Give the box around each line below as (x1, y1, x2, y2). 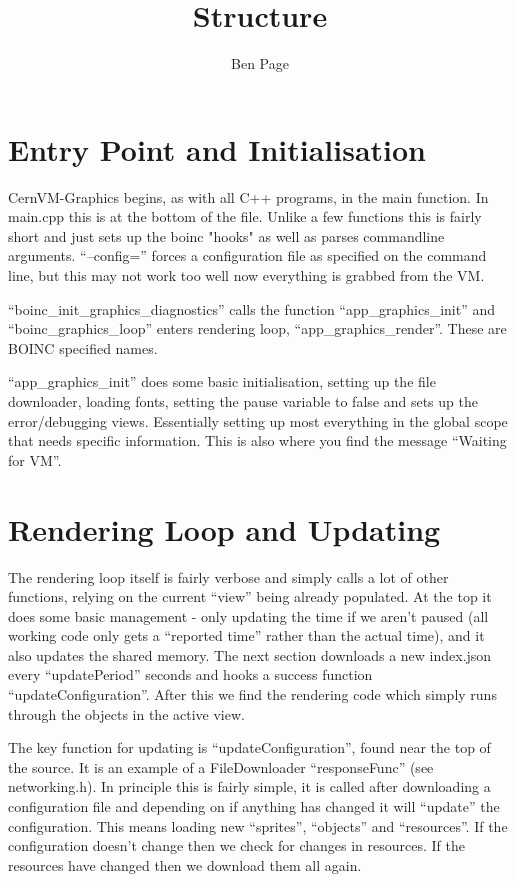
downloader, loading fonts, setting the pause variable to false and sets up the (8, 391, 478, 411)
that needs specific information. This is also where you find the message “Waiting (8, 430, 507, 451)
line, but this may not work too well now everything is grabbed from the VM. (8, 265, 485, 286)
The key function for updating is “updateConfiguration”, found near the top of (8, 737, 491, 758)
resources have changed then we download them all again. (8, 854, 362, 875)
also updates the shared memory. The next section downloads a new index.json (8, 644, 492, 665)
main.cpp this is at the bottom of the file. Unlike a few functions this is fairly (8, 206, 482, 227)
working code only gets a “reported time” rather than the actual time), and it (8, 625, 485, 646)
